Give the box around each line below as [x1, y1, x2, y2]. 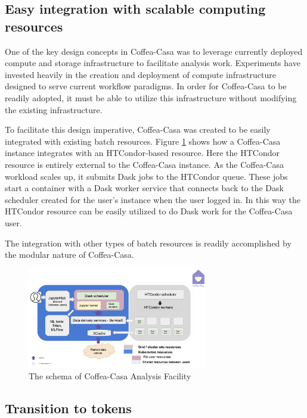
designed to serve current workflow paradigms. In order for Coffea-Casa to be [5, 80, 287, 92]
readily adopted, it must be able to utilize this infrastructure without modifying [5, 91, 297, 104]
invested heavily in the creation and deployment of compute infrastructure [5, 68, 276, 80]
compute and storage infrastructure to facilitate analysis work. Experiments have [5, 57, 300, 69]
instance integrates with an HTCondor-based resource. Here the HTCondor [5, 146, 280, 159]
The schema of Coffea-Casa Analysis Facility [29, 370, 191, 382]
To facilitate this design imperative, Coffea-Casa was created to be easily [5, 123, 271, 136]
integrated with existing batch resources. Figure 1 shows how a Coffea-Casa [5, 135, 281, 147]
